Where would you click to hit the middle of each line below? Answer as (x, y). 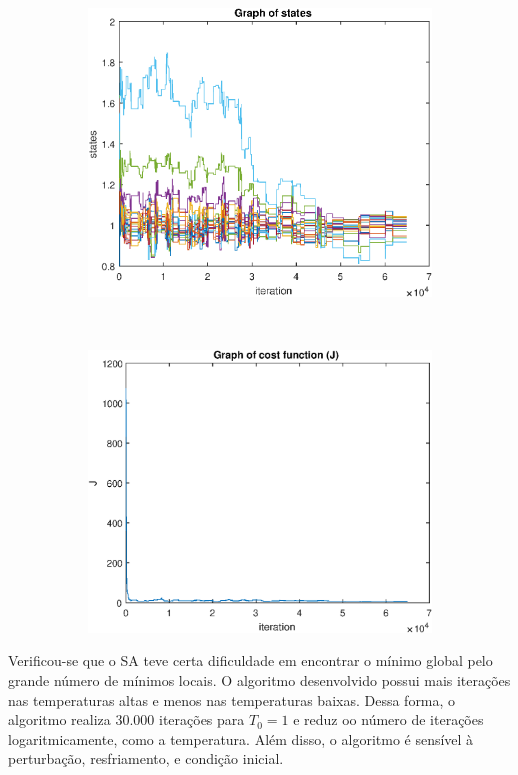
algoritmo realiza (59, 719)
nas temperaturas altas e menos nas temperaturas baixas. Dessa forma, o (232, 699)
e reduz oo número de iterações (388, 719)
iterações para (201, 719)
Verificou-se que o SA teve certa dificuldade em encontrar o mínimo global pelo (250, 660)
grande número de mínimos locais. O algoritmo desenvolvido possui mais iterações (259, 680)
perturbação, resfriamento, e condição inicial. (146, 758)
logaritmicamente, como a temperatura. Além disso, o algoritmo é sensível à (241, 738)
